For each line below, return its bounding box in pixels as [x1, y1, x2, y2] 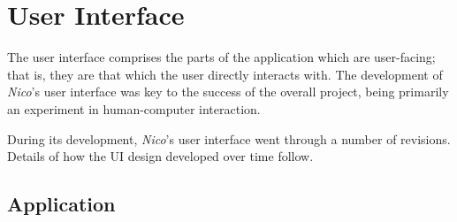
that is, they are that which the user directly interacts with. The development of [7, 65, 443, 83]
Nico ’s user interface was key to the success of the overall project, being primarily [7, 82, 449, 101]
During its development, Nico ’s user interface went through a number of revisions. [7, 129, 451, 148]
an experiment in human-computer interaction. [7, 99, 261, 118]
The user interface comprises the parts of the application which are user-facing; [7, 48, 436, 66]
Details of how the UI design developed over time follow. [7, 147, 314, 165]
